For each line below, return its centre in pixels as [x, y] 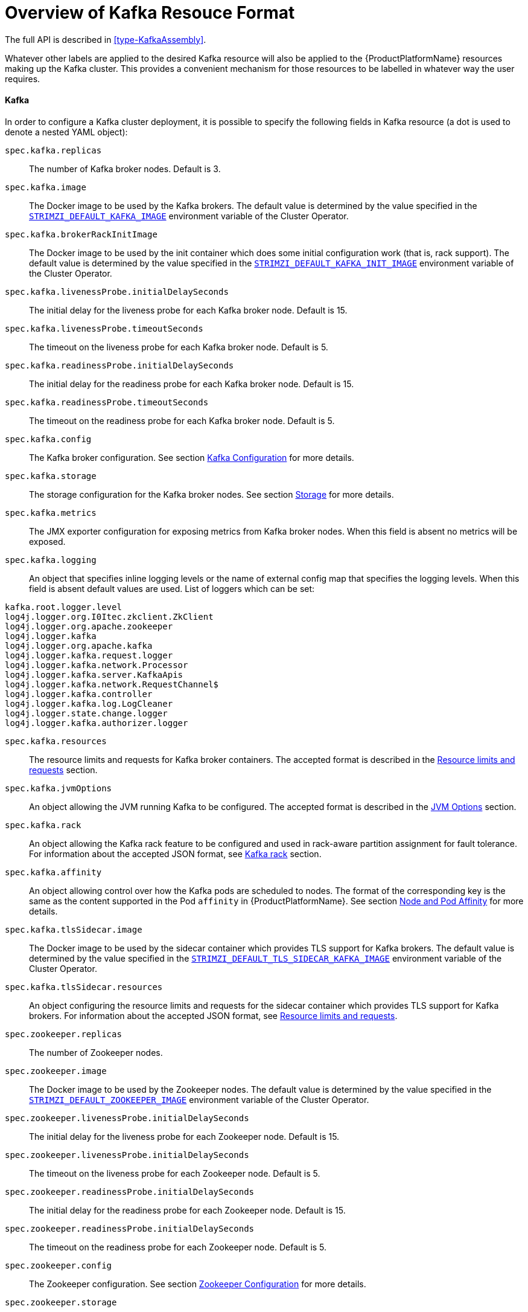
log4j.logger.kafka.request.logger [89, 655]
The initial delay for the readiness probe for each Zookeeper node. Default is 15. [187, 1210]
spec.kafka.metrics [51, 513]
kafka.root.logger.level [63, 607]
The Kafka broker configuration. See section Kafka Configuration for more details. [192, 457]
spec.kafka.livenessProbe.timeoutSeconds [104, 328]
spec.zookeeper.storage [61, 1302]
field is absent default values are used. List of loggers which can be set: [172, 588]
